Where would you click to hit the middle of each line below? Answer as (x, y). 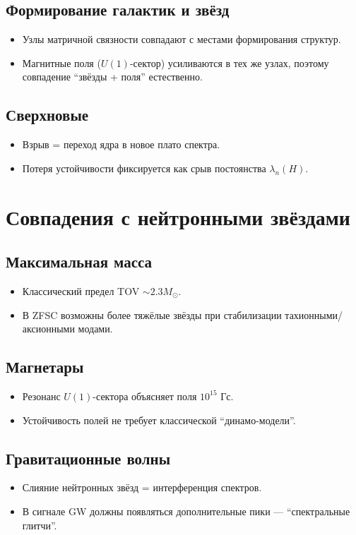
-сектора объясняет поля (145, 396)
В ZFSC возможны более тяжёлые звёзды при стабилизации (152, 314)
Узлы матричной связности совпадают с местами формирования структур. (182, 39)
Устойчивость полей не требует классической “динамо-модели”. (159, 420)
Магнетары (45, 367)
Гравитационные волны (88, 458)
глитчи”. (40, 525)
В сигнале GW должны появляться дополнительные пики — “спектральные (186, 511)
